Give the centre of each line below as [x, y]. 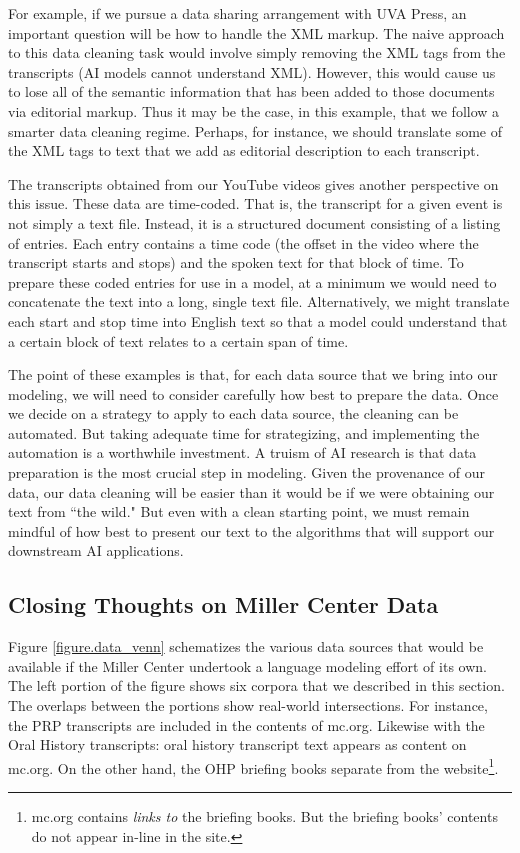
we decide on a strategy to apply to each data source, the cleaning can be [233, 413]
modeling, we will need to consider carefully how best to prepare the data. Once [253, 393]
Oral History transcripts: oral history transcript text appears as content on [237, 744]
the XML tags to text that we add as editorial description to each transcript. [244, 150]
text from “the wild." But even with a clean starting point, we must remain [239, 511]
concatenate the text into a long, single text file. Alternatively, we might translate [259, 301]
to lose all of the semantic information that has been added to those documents [251, 91]
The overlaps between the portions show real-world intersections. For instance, [248, 705]
